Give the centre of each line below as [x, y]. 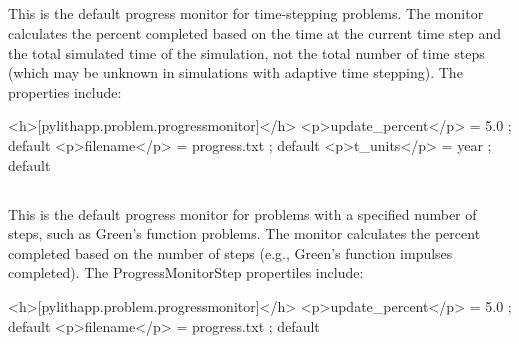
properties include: [65, 91]
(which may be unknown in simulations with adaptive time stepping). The [235, 72]
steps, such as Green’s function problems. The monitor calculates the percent [244, 233]
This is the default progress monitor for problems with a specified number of [242, 213]
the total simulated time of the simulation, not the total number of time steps [246, 52]
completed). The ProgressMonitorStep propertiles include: [186, 272]
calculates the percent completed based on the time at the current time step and [255, 32]
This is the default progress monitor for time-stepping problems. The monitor [246, 13]
